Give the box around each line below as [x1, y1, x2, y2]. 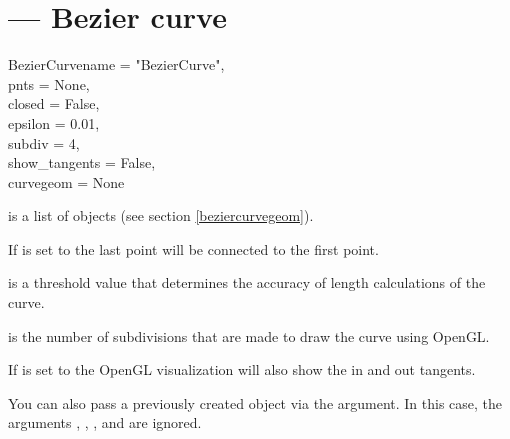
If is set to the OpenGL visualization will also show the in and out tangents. [8, 359, 476, 380]
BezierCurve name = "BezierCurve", [8, 54, 225, 75]
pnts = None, [8, 73, 90, 94]
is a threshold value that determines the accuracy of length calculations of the [8, 272, 486, 293]
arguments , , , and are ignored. [8, 412, 202, 433]
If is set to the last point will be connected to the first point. [8, 238, 379, 259]
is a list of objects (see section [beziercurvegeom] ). [8, 205, 314, 226]
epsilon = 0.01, [8, 112, 100, 133]
